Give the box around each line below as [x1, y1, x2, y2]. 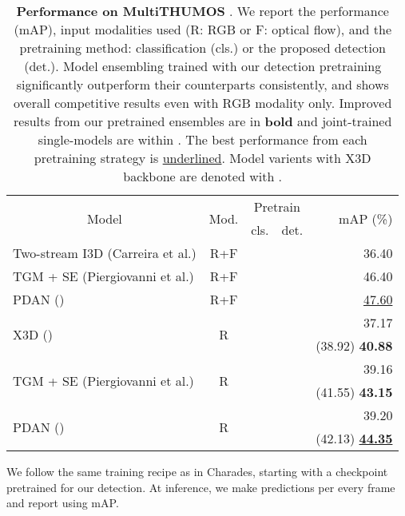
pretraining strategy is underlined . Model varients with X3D [34, 149, 371, 167]
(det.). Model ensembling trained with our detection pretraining [24, 57, 382, 75]
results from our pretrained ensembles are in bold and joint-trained [14, 112, 392, 130]
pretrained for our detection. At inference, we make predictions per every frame [6, 478, 395, 495]
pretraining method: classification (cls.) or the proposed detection [19, 38, 386, 57]
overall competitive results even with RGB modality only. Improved [14, 93, 392, 112]
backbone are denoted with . [123, 167, 283, 185]
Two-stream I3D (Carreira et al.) [13, 244, 197, 262]
